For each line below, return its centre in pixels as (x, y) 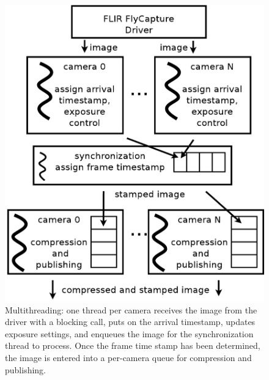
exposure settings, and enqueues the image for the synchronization (129, 333)
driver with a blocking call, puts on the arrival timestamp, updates (130, 322)
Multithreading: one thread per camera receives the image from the (131, 309)
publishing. (26, 369)
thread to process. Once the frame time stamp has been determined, (133, 345)
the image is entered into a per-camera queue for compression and (128, 358)
